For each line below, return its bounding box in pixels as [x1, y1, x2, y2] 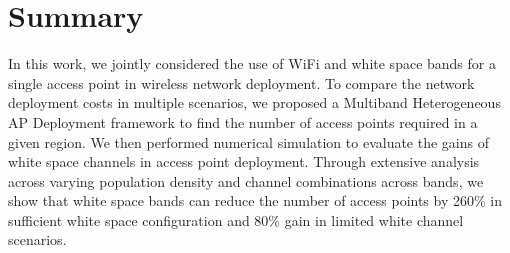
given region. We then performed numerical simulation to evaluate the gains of [8, 131, 489, 152]
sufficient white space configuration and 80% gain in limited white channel [8, 209, 464, 230]
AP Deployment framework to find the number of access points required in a [8, 111, 478, 132]
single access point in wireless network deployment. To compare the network [8, 72, 475, 93]
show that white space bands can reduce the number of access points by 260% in [8, 190, 502, 211]
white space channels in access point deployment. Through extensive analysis [8, 151, 480, 172]
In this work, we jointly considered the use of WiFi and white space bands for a [8, 53, 496, 74]
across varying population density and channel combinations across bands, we [8, 170, 484, 191]
